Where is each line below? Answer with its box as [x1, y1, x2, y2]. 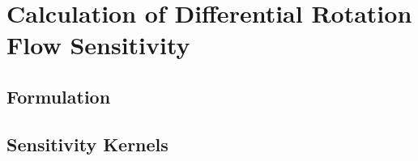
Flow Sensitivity [6, 28, 190, 61]
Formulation [6, 83, 111, 108]
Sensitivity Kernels [6, 131, 168, 156]
